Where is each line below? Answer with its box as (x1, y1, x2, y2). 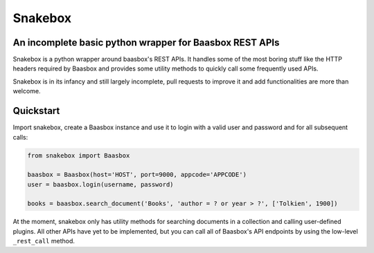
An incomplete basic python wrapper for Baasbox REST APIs (12, 37, 280, 48)
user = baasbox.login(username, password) (27, 180, 174, 188)
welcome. (12, 87, 41, 95)
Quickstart (12, 105, 60, 117)
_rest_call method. (12, 237, 75, 245)
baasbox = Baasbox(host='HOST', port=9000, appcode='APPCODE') (27, 171, 247, 179)
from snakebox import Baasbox (27, 151, 130, 159)
